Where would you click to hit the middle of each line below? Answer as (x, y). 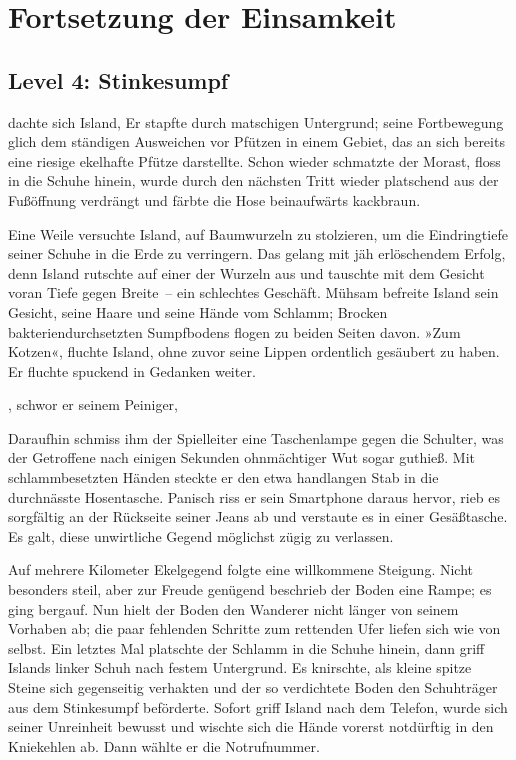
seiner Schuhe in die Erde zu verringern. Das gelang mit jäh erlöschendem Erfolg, (257, 253)
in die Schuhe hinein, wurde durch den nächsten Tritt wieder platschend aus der (253, 180)
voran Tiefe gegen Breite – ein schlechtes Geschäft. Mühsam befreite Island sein (253, 292)
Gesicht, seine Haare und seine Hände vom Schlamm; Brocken (198, 311)
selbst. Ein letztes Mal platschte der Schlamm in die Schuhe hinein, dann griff (246, 647)
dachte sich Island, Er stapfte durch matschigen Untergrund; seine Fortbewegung (256, 121)
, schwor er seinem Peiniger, (93, 404)
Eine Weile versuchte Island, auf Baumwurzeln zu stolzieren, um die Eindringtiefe (258, 233)
